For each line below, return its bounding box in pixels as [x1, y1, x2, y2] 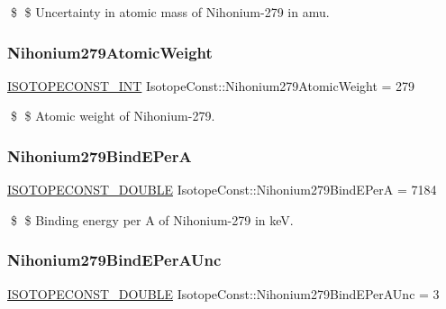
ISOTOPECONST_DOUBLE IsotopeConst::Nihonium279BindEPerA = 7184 [7, 180, 437, 199]
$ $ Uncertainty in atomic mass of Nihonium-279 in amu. [10, 3, 330, 21]
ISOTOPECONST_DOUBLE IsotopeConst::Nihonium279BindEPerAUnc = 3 [7, 284, 440, 303]
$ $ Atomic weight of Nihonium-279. [10, 106, 215, 125]
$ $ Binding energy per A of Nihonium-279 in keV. [10, 210, 294, 229]
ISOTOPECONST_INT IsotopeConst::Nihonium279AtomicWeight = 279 [7, 76, 415, 95]
